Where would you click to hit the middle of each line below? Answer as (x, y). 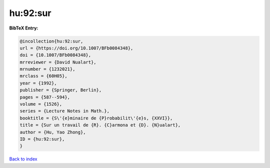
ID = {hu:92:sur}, (42, 139)
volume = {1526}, (41, 104)
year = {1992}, (38, 83)
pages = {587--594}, (45, 97)
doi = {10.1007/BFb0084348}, (55, 55)
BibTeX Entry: (24, 28)
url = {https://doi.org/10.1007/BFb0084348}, (76, 48)
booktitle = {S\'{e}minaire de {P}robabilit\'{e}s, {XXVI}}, (96, 118)
